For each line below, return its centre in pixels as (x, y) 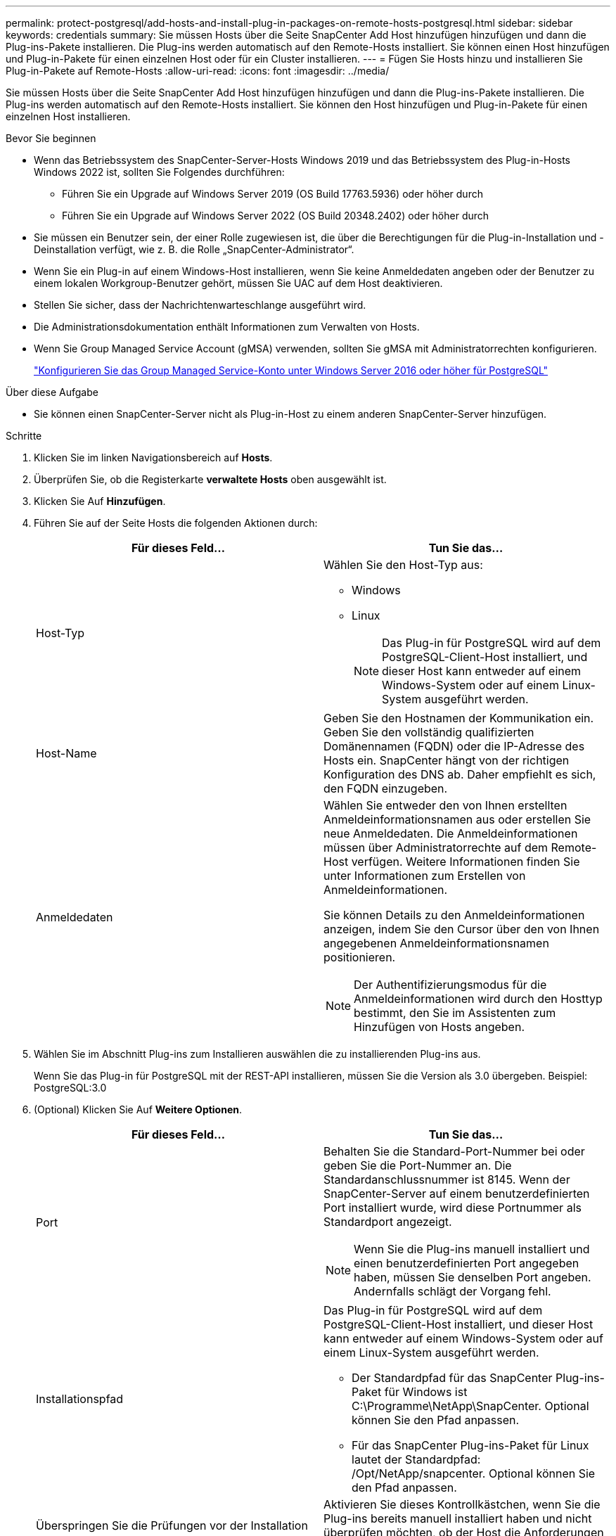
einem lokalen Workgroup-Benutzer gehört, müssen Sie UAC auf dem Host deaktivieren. (238, 283)
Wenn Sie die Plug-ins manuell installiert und (472, 1249)
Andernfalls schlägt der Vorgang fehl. (453, 1291)
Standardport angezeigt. (388, 1222)
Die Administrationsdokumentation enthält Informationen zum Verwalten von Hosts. (227, 327)
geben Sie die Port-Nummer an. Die (418, 1165)
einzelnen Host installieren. (68, 116)
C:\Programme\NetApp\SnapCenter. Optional (470, 1406)
